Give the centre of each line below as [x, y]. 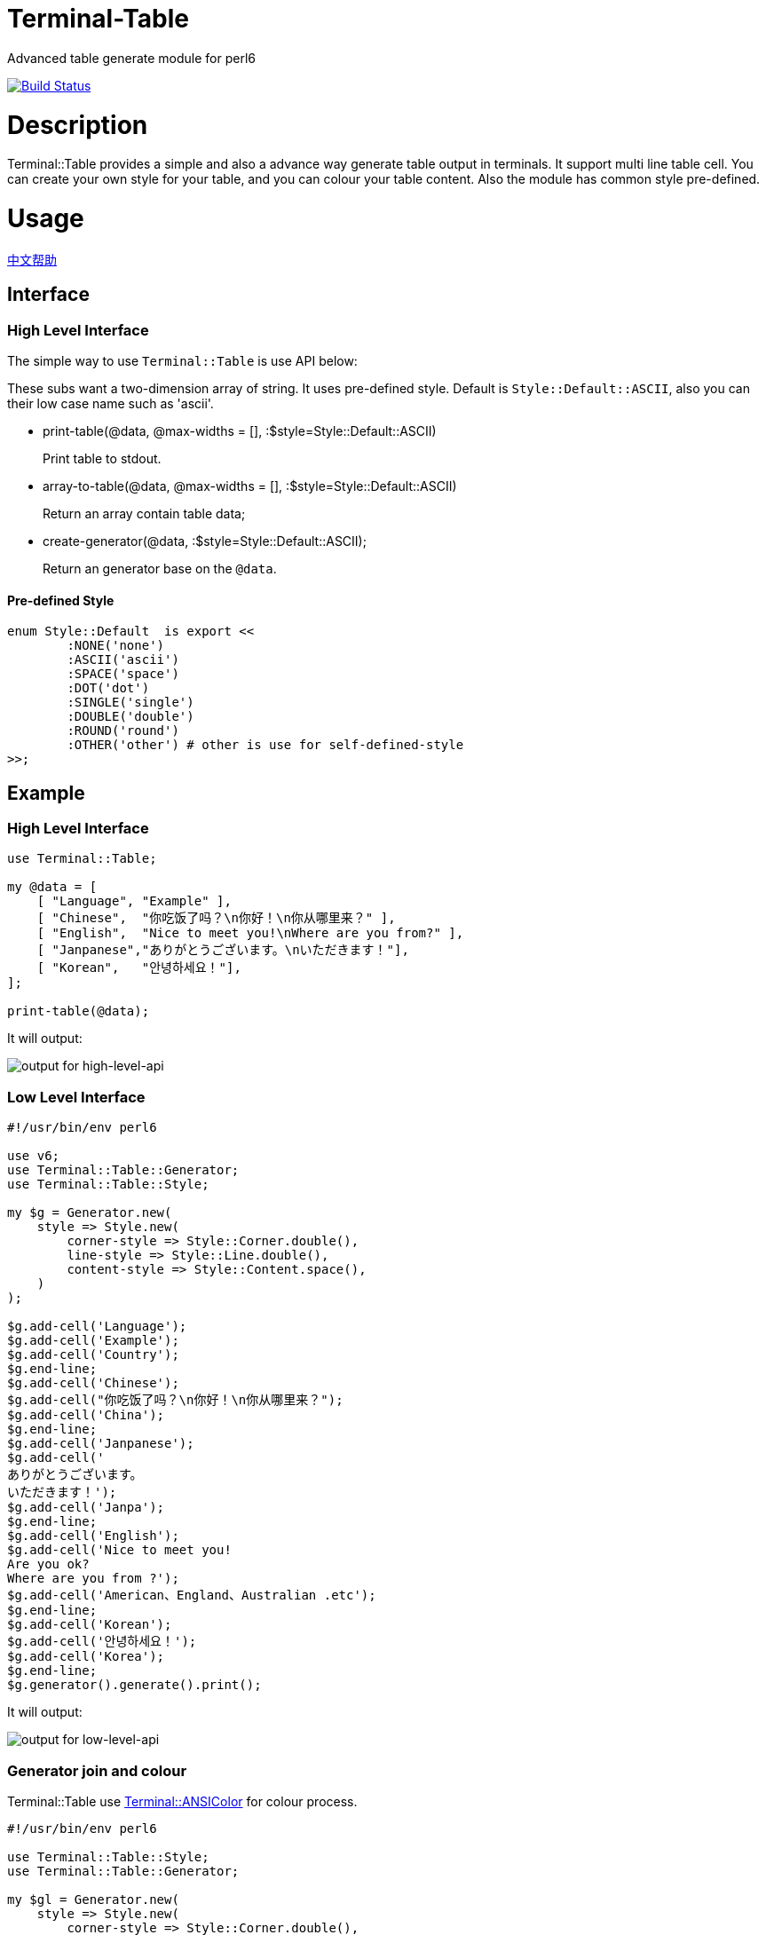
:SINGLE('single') [130, 703]
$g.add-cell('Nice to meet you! [119, 1550]
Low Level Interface [76, 1097]
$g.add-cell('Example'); [93, 1341]
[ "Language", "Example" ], [134, 901]
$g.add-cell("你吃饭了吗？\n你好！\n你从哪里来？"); [175, 1400]
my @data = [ [52, 887]
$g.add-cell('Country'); [93, 1355]
